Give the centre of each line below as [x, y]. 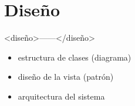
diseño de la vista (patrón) [66, 77]
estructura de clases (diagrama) [75, 57]
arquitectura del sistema [61, 96]
